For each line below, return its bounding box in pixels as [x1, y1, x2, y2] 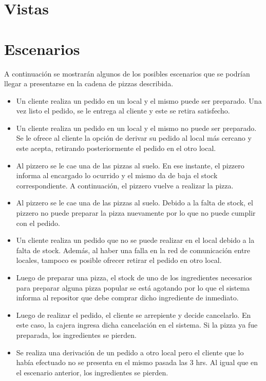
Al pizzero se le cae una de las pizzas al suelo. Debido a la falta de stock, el [16, 197, 253, 208]
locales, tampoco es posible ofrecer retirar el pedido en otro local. [16, 255, 222, 265]
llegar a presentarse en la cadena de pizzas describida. [4, 78, 174, 89]
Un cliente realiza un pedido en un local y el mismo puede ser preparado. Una [16, 95, 262, 106]
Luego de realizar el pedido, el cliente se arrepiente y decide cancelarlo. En [16, 309, 251, 320]
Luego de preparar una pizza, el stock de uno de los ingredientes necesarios [16, 272, 252, 282]
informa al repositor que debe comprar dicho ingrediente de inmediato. [16, 292, 239, 303]
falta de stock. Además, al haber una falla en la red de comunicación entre [16, 244, 251, 255]
